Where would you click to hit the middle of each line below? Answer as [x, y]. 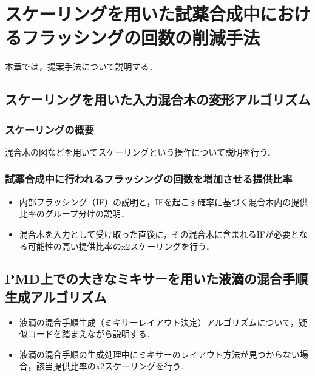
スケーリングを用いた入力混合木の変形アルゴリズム [158, 99]
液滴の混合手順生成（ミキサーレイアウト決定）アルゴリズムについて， [159, 322]
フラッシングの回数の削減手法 [141, 37]
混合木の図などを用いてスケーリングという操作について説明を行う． [141, 152]
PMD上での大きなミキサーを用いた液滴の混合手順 [156, 279]
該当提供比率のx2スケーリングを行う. [110, 366]
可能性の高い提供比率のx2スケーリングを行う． [121, 246]
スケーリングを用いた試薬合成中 [133, 14]
